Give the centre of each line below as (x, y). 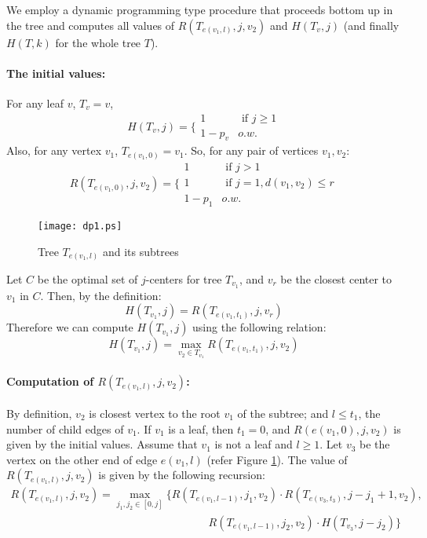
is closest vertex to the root (155, 414)
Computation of (50, 381)
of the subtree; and (283, 414)
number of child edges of (65, 428)
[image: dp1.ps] (80, 226)
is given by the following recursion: (182, 475)
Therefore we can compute (70, 327)
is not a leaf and (254, 444)
